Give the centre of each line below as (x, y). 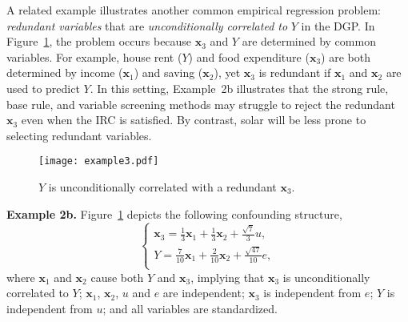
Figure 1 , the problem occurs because (99, 41)
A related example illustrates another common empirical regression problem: (194, 10)
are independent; (204, 293)
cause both (117, 277)
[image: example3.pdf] (99, 161)
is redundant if (295, 72)
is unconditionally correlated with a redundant (162, 187)
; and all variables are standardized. (190, 309)
